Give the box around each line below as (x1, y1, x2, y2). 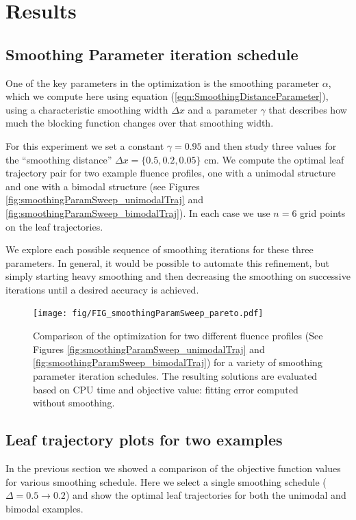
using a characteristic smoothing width (5, 102, 168, 116)
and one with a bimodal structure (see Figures (5, 179, 200, 193)
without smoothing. (33, 395, 115, 410)
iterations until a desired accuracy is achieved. (5, 282, 199, 296)
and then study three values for (205, 138, 337, 153)
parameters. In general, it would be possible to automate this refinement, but (5, 255, 329, 270)
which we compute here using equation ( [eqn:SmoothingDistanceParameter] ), (5, 89, 329, 103)
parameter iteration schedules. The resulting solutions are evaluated (33, 368, 318, 382)
